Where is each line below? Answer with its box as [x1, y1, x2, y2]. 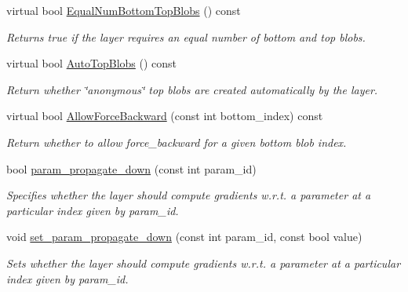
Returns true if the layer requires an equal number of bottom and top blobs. [6, 28, 366, 45]
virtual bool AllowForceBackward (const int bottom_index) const [6, 108, 323, 124]
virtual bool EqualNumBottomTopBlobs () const [6, 2, 241, 18]
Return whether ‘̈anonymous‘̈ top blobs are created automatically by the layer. [6, 81, 378, 97]
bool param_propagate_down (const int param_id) [6, 160, 257, 177]
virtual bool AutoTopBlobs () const [6, 55, 177, 71]
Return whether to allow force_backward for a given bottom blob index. [6, 133, 347, 150]
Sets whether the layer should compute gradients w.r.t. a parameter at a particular [6, 254, 401, 271]
